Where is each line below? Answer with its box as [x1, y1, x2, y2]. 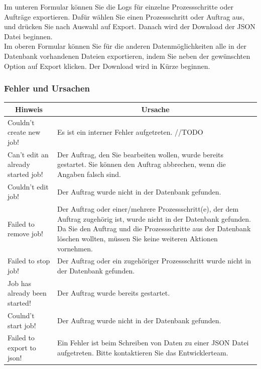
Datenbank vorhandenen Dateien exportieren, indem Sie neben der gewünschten [4, 50, 250, 61]
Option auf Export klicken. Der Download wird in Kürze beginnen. [4, 60, 210, 71]
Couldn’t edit [8, 181, 49, 192]
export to [8, 342, 36, 352]
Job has [8, 278, 31, 288]
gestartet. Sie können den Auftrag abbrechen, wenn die [57, 159, 226, 169]
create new [8, 127, 41, 137]
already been [8, 288, 47, 298]
